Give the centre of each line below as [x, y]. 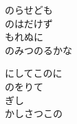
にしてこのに [34, 73]
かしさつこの [34, 113]
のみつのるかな [38, 50]
